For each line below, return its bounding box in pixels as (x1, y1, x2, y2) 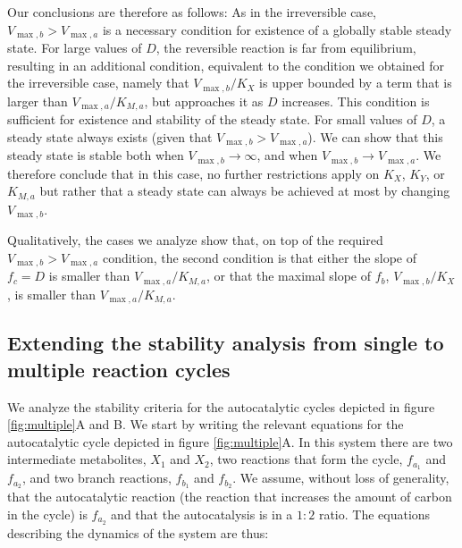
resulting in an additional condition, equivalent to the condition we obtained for (7, 55, 445, 74)
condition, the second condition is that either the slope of (102, 248, 416, 266)
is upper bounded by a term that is (259, 73, 452, 92)
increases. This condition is (281, 91, 430, 110)
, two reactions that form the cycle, (209, 450, 403, 468)
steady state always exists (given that (7, 127, 213, 146)
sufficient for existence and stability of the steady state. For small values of (7, 110, 417, 129)
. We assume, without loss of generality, (232, 468, 449, 487)
